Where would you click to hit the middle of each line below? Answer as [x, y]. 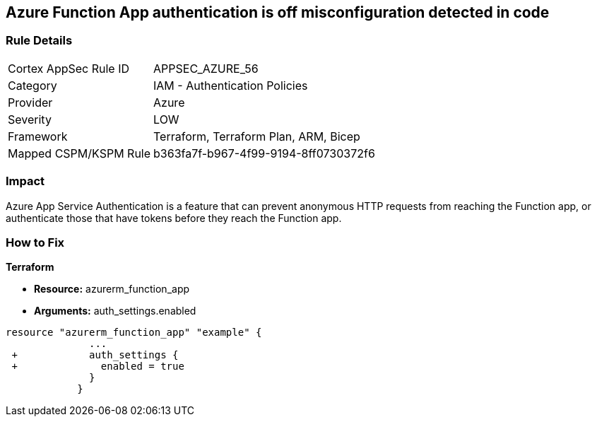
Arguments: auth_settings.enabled [115, 311]
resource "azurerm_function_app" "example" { [134, 333]
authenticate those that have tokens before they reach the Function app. [174, 218]
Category [32, 85]
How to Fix [35, 242]
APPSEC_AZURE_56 [206, 68]
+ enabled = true [98, 367]
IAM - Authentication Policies [231, 85]
